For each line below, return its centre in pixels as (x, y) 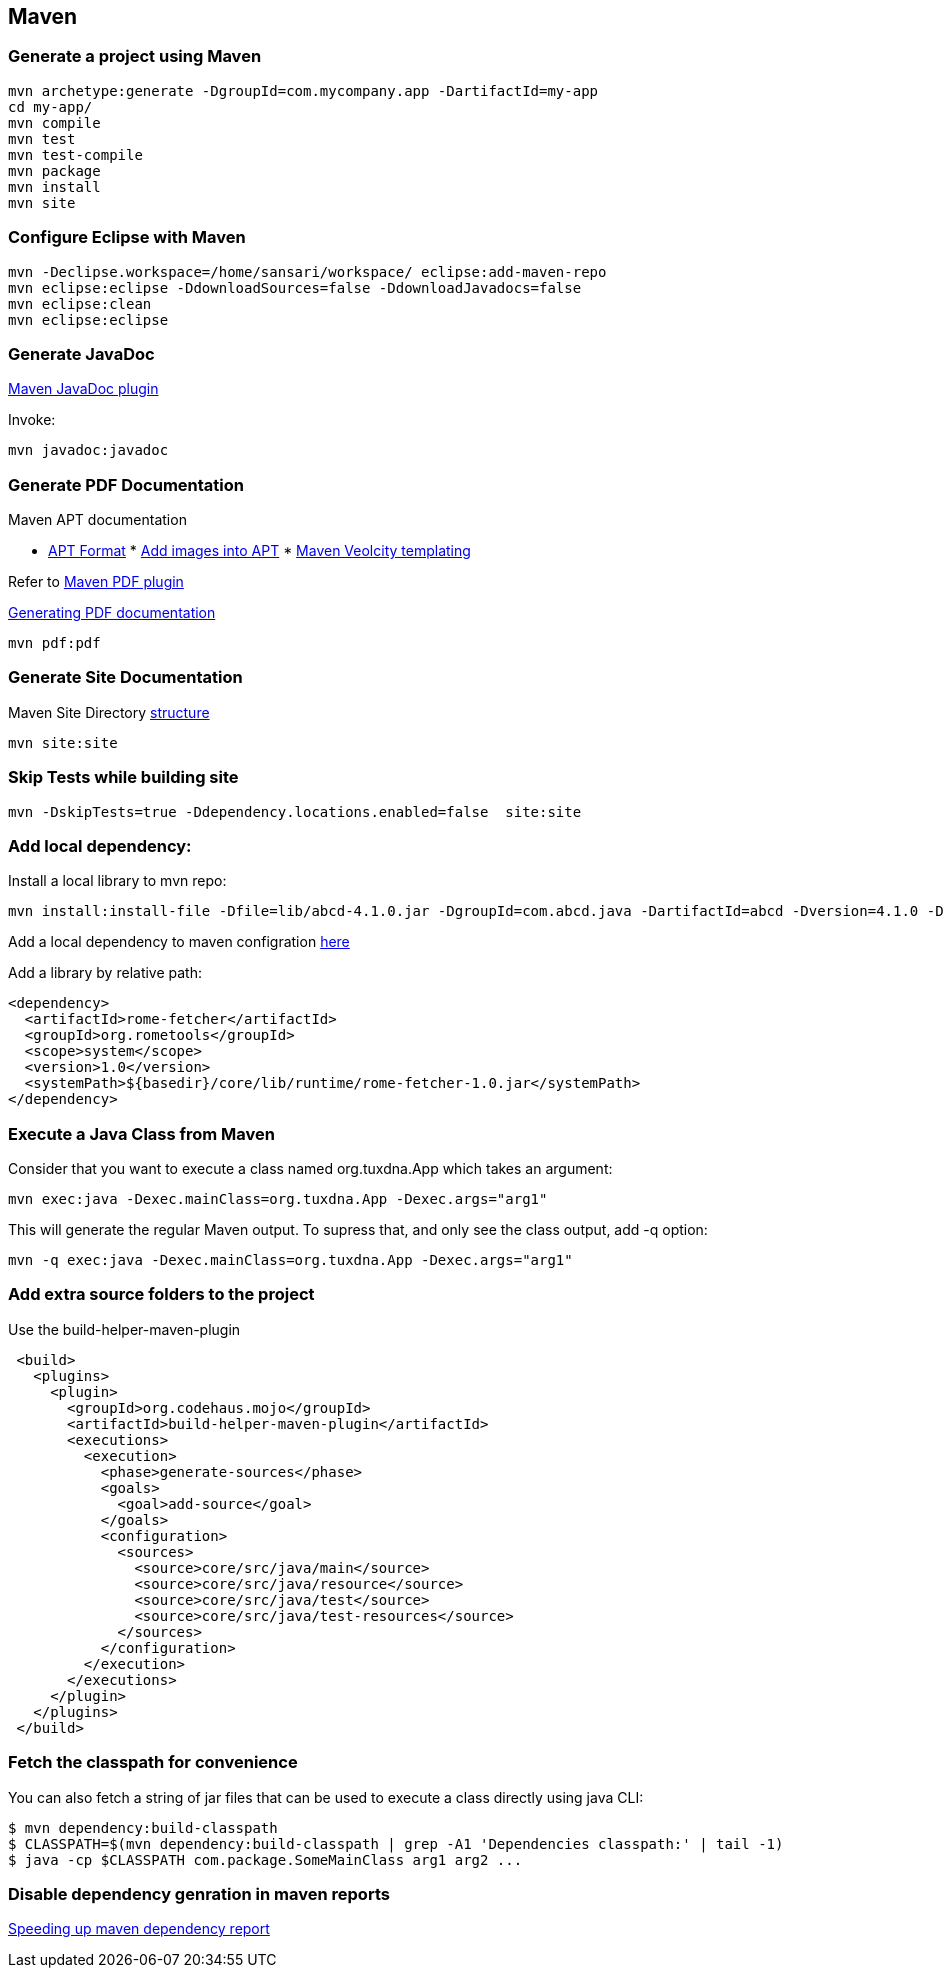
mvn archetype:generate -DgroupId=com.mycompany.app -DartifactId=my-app (303, 90)
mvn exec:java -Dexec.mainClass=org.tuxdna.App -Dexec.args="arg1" (278, 1199)
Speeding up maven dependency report (139, 1929)
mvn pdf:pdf (54, 643)
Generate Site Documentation (125, 677)
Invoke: (32, 420)
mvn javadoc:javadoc (88, 450)
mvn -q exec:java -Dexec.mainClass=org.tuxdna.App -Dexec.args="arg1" (290, 1260)
